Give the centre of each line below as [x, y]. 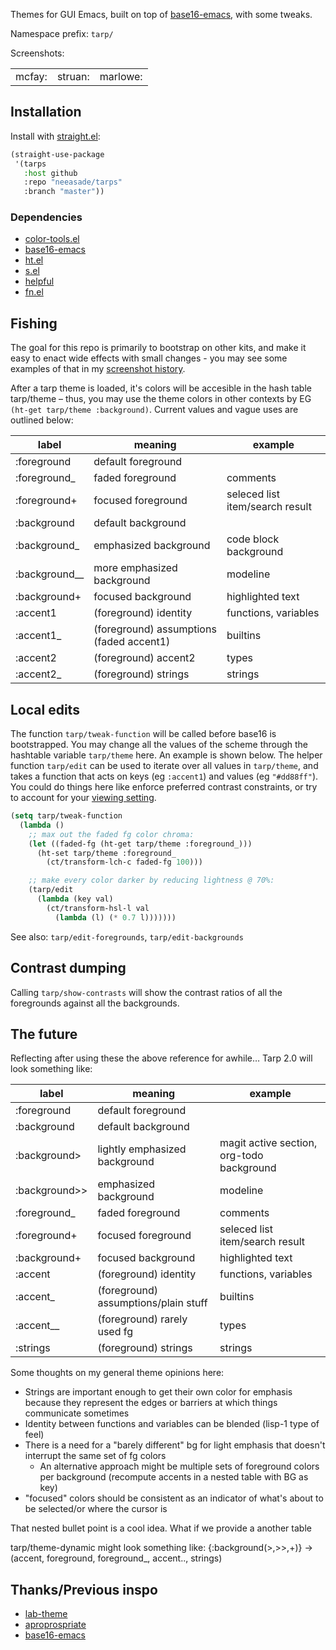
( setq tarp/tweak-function [66, 816]
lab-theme [46, 1614]
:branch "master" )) [64, 192]
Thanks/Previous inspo [84, 1589]
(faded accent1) [132, 642]
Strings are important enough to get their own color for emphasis [158, 1392]
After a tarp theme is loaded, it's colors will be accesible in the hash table [161, 388]
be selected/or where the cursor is [96, 1509]
